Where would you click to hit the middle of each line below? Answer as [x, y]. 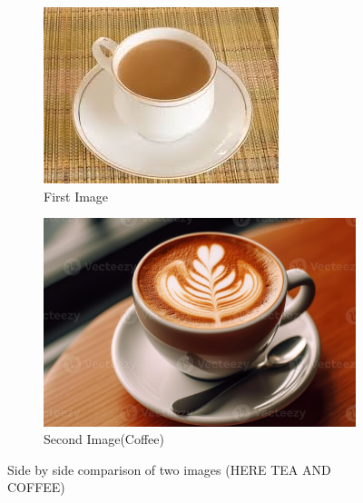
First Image [76, 196]
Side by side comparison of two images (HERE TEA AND [169, 469]
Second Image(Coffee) [104, 439]
